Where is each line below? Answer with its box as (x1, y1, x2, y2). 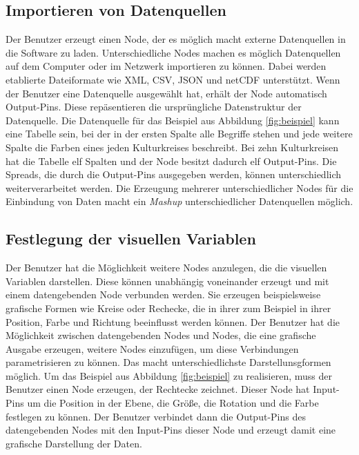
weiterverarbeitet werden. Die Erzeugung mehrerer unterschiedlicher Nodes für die (6, 180, 353, 195)
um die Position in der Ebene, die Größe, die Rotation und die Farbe (27, 396, 319, 410)
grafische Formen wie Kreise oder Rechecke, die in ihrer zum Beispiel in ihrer (6, 300, 331, 315)
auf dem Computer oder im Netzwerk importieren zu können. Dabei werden (6, 59, 327, 73)
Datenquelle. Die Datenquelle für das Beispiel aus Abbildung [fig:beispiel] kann (6, 113, 340, 127)
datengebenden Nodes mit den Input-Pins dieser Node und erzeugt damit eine (6, 423, 336, 437)
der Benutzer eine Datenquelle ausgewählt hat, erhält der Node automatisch (6, 86, 327, 100)
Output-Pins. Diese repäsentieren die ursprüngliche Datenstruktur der (6, 99, 302, 114)
